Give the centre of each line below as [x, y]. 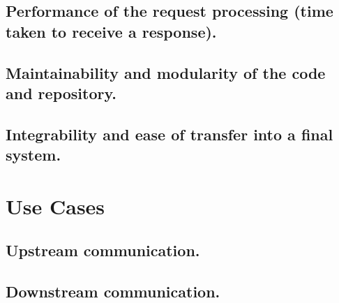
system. [33, 155]
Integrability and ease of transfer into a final [169, 134]
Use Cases [55, 206]
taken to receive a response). [111, 31]
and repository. [61, 93]
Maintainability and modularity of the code [166, 72]
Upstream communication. [103, 250]
